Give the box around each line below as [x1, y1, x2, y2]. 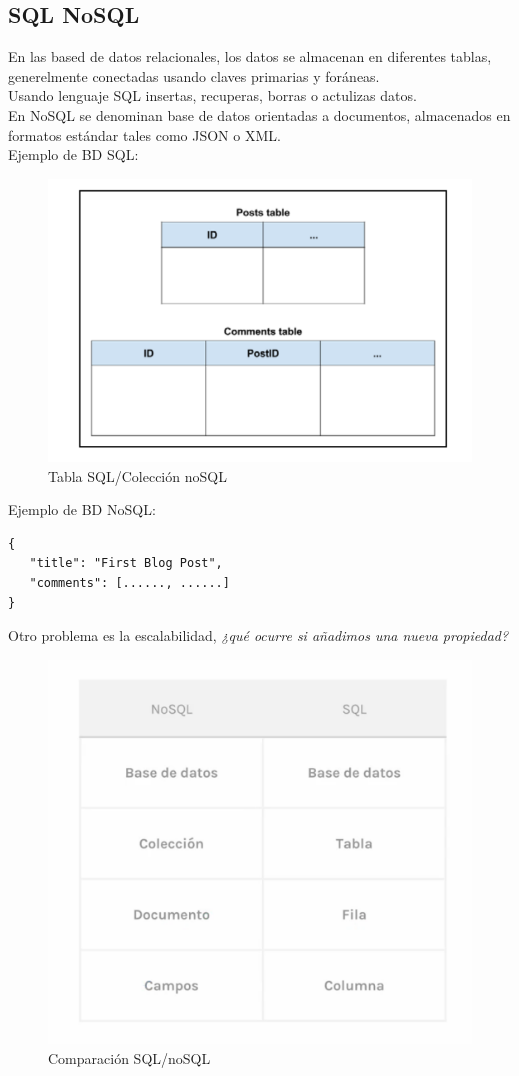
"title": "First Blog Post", [29, 556, 223, 571]
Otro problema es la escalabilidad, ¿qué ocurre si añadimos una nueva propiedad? [8, 625, 509, 646]
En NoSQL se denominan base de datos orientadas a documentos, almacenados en [8, 104, 511, 125]
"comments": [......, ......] [29, 576, 230, 591]
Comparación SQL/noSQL [48, 1047, 211, 1068]
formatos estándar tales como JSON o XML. [8, 124, 281, 145]
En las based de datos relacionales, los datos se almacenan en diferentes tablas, [8, 46, 492, 67]
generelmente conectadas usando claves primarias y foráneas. [8, 65, 380, 86]
